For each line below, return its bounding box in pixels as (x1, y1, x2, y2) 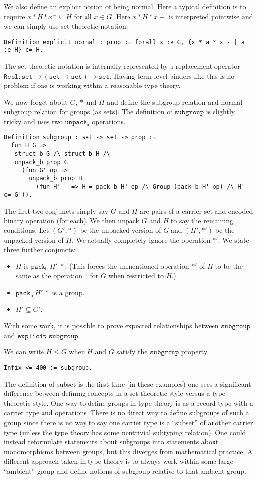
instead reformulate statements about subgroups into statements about (4, 436, 219, 447)
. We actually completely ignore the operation (71, 234, 211, 245)
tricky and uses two (4, 116, 63, 127)
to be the (215, 261, 243, 271)
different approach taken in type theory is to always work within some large (4, 456, 233, 466)
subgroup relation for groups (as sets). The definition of (4, 106, 172, 117)
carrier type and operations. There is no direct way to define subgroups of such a (4, 407, 249, 418)
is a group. (52, 287, 85, 298)
